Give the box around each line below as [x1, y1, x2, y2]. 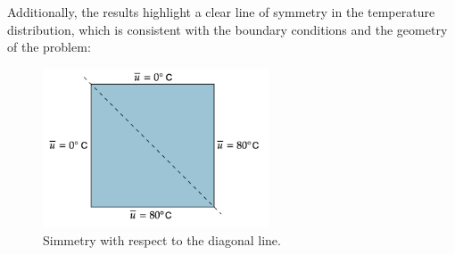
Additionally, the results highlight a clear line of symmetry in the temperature [7, 3, 435, 21]
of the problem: [7, 37, 91, 56]
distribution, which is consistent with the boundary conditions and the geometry [7, 20, 448, 38]
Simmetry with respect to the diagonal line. [43, 230, 281, 249]
